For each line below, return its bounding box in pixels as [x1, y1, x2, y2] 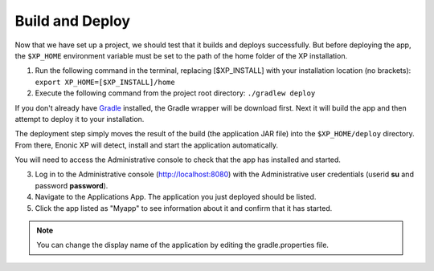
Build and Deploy [14, 12, 131, 30]
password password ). [35, 180, 108, 190]
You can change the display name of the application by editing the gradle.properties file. [36, 241, 330, 250]
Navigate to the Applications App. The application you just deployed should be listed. [35, 192, 317, 202]
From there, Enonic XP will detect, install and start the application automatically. [14, 140, 279, 150]
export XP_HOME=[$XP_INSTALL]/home [35, 77, 176, 87]
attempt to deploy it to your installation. [14, 114, 145, 123]
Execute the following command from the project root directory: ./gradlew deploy [35, 88, 316, 98]
